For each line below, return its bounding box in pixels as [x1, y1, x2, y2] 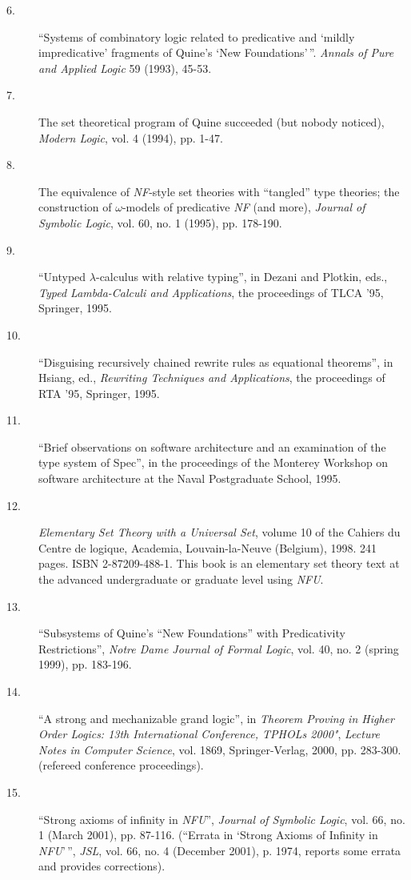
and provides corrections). [38, 858, 166, 874]
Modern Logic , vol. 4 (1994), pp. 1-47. [38, 129, 223, 146]
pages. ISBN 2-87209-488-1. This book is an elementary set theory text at [38, 555, 400, 572]
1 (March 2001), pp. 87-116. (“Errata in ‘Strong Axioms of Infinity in [38, 826, 378, 843]
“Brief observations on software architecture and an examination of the [38, 438, 386, 455]
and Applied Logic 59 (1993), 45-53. [38, 59, 212, 76]
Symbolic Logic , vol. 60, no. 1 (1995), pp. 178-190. [38, 214, 282, 231]
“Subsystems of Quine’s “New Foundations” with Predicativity [38, 625, 345, 641]
